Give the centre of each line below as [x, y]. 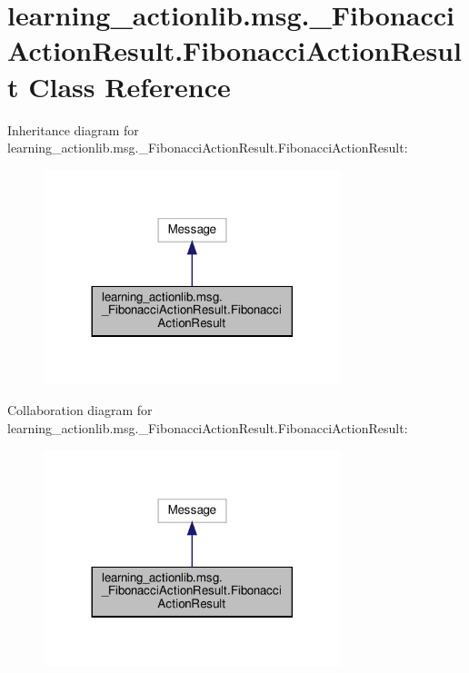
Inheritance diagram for [73, 129]
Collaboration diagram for [80, 410]
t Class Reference [119, 86]
